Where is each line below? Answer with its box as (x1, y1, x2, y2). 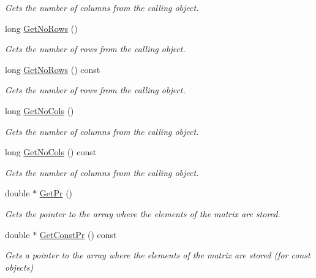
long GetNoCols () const (5, 145, 97, 158)
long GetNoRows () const (5, 63, 100, 75)
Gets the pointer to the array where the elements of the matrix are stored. (5, 207, 280, 220)
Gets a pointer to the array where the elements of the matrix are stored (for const (5, 249, 310, 261)
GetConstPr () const (39, 228, 117, 241)
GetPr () (39, 187, 73, 199)
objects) (5, 260, 34, 273)
